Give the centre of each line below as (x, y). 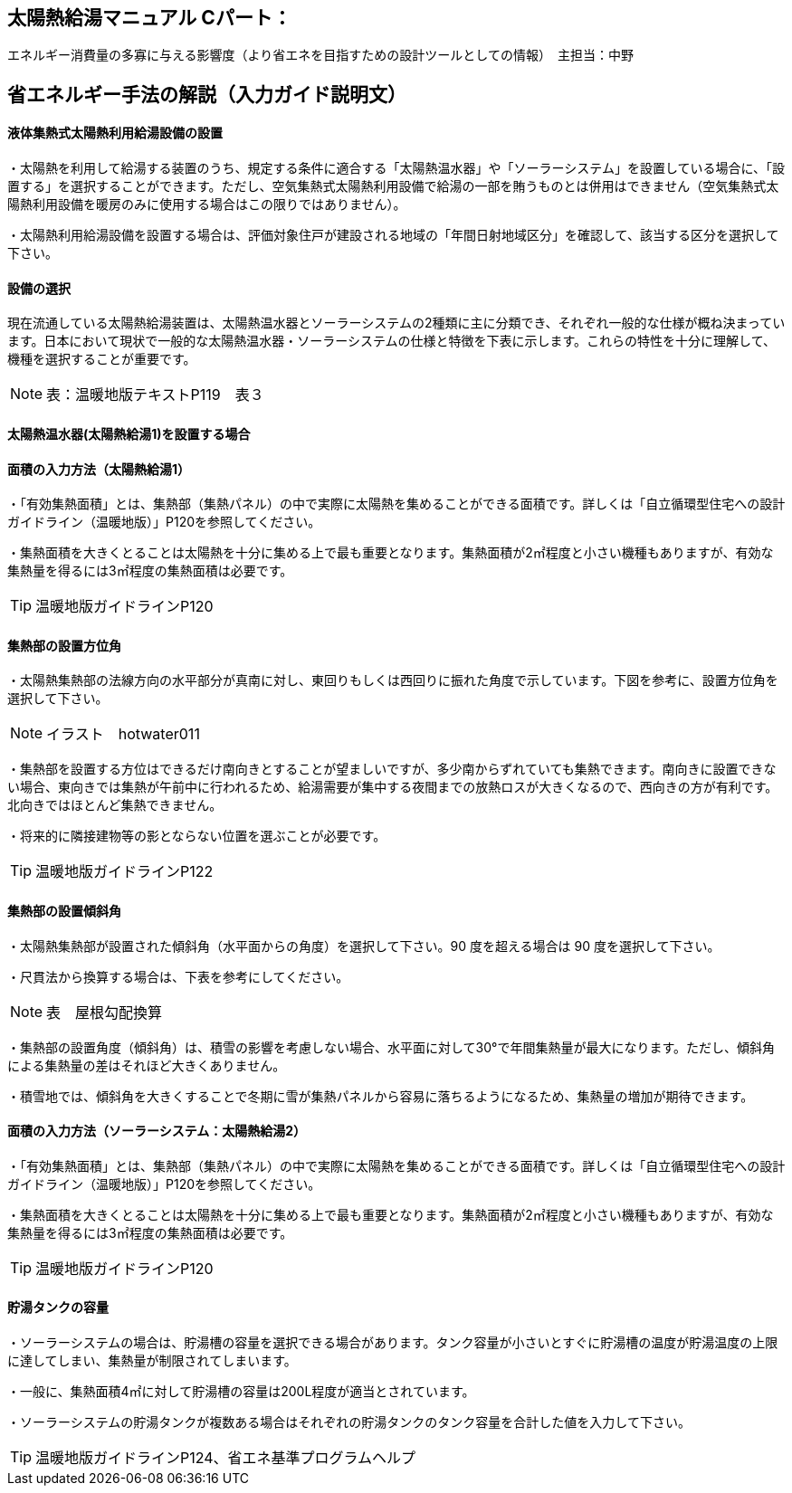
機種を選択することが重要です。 (102, 359)
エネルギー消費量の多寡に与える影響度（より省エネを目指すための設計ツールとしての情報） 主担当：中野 (320, 55)
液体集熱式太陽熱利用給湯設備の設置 (115, 133)
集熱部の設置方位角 (64, 645)
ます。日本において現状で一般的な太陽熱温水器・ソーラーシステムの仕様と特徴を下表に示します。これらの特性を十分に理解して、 (391, 341)
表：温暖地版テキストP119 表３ (155, 395)
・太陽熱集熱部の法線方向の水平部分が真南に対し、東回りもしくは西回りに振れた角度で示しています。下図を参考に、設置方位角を (393, 680)
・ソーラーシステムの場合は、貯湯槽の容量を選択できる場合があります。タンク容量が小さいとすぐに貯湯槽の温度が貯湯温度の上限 (393, 1342)
